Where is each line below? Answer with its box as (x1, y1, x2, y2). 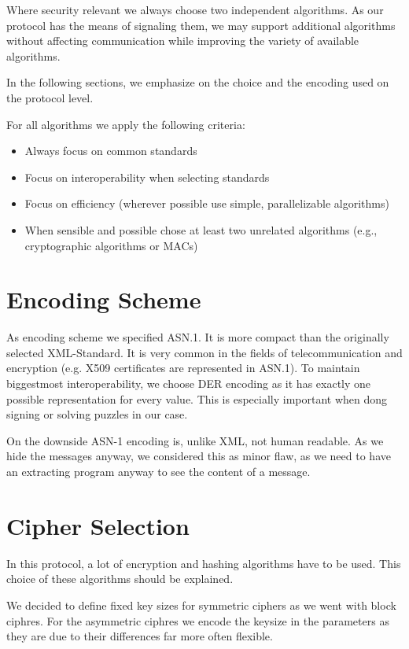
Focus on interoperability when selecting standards (24, 168, 270, 185)
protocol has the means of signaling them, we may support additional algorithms (6, 17, 396, 33)
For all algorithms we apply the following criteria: (6, 116, 245, 132)
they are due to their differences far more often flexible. (6, 628, 273, 644)
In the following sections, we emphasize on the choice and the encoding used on (6, 74, 389, 90)
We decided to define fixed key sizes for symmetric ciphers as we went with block (6, 596, 396, 613)
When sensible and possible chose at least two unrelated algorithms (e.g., (24, 221, 378, 238)
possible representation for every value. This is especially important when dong (6, 390, 388, 407)
